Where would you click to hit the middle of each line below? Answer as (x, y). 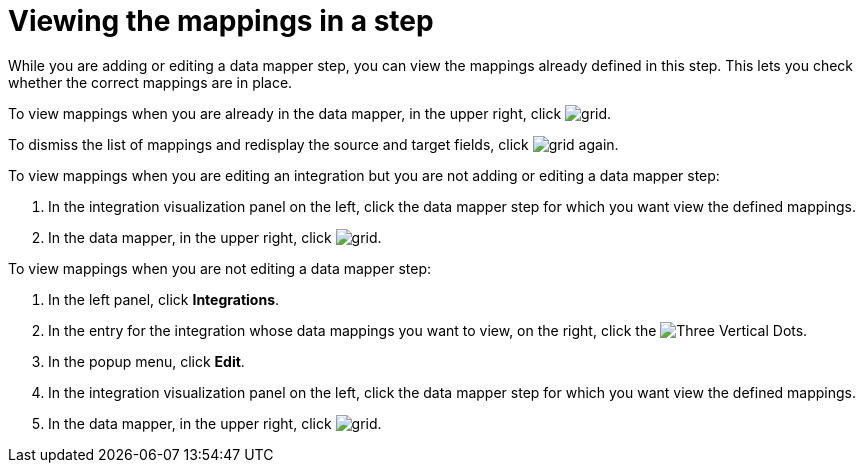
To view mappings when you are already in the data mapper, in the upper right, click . (310, 113)
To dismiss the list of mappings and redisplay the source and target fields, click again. (313, 144)
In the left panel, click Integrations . (164, 299)
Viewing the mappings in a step (221, 21)
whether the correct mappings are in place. (150, 82)
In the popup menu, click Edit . (146, 361)
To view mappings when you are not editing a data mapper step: (219, 268)
